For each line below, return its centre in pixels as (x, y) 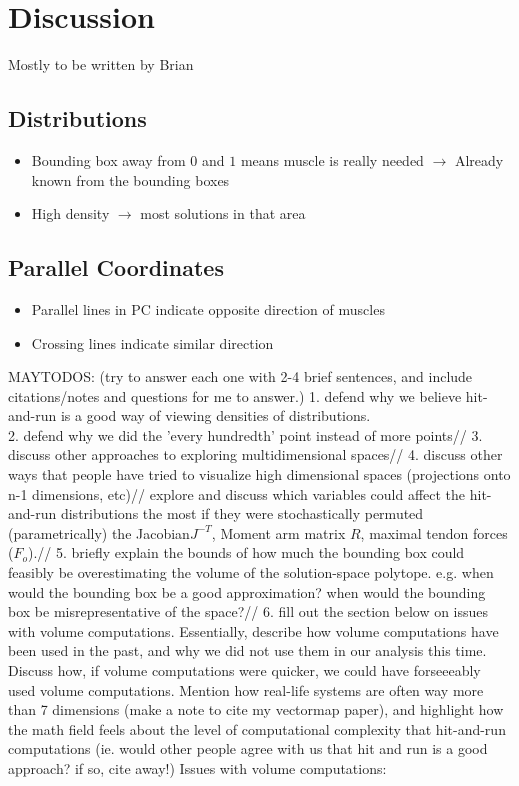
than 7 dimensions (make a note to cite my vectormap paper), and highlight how (256, 709)
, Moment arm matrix (278, 532)
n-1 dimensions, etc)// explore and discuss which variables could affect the (237, 493)
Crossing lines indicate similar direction (152, 342)
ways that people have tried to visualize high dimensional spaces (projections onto (259, 474)
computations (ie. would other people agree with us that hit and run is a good (248, 748)
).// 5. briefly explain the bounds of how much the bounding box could (246, 552)
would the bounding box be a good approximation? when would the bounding (247, 591)
